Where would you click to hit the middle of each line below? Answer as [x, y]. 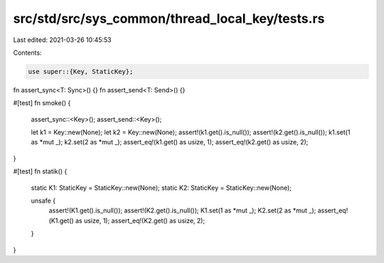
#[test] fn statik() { [40, 171]
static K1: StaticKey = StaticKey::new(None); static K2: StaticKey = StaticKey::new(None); [161, 188]
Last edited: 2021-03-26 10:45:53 [62, 40]
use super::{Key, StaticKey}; [81, 71]
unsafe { [43, 201]
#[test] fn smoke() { [42, 103]
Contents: [27, 53]
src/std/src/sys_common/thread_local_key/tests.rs [169, 18]
